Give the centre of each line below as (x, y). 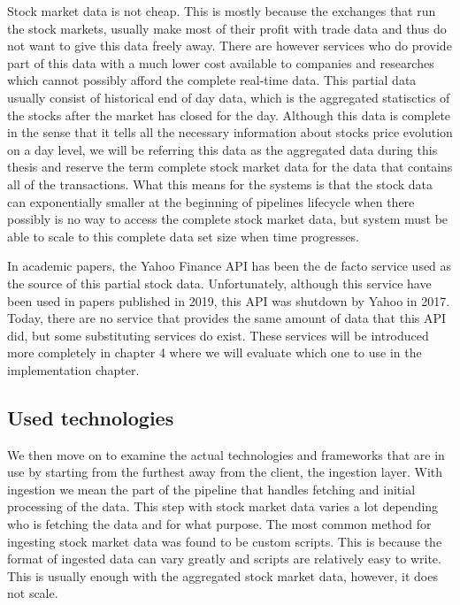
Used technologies (91, 417)
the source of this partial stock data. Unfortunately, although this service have (219, 283)
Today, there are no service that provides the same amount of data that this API (227, 318)
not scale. (33, 593)
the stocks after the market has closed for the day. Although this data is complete (229, 115)
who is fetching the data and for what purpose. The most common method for (219, 524)
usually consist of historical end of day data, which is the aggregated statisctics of (229, 97)
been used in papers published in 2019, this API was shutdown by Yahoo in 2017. (229, 300)
